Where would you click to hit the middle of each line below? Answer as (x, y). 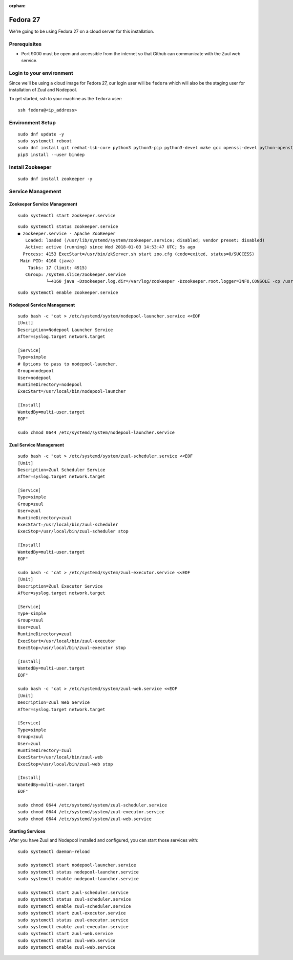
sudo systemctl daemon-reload (54, 851)
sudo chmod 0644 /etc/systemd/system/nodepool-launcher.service (96, 432)
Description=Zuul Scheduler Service (62, 470)
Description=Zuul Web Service (54, 703)
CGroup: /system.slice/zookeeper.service (76, 274)
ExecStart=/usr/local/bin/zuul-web (60, 757)
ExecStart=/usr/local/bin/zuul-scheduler (68, 525)
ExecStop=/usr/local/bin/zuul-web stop (65, 764)
